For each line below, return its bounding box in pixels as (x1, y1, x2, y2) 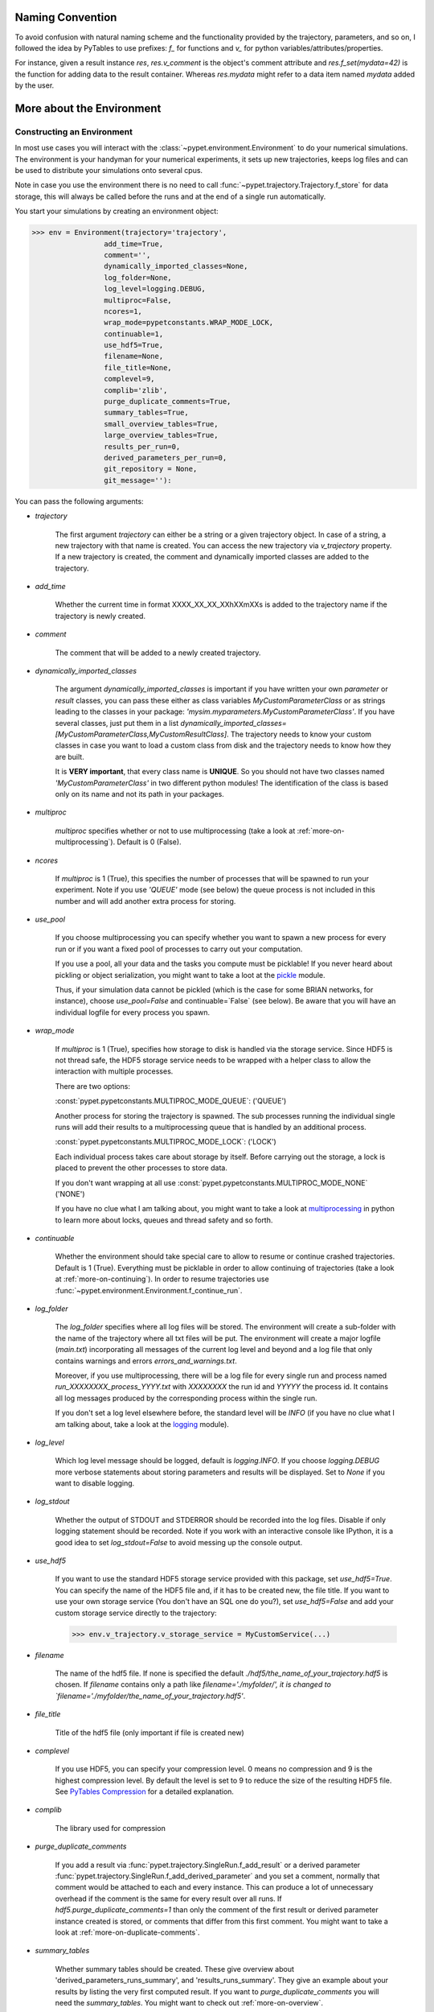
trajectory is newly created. (55, 611, 146, 621)
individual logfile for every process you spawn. (55, 1007, 211, 1017)
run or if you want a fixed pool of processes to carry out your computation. (55, 944, 303, 954)
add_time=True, (103, 239, 164, 249)
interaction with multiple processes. (55, 1066, 174, 1076)
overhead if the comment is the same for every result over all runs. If (55, 1894, 283, 1903)
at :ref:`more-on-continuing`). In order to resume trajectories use (55, 1274, 269, 1284)
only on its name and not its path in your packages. (55, 789, 224, 798)
